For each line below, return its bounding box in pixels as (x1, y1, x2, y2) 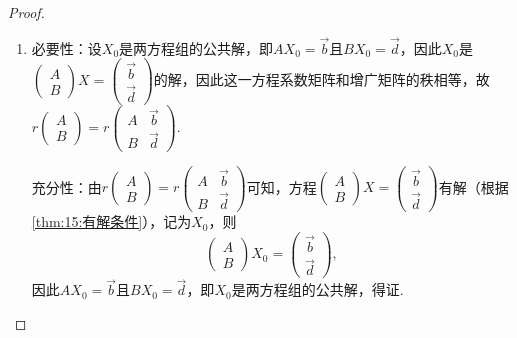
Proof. (8, 2, 45, 22)
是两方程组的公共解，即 (119, 37, 274, 58)
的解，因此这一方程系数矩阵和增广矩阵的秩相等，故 (153, 69, 490, 90)
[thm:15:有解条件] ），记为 (31, 211, 192, 232)
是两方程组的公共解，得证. (231, 279, 404, 300)
